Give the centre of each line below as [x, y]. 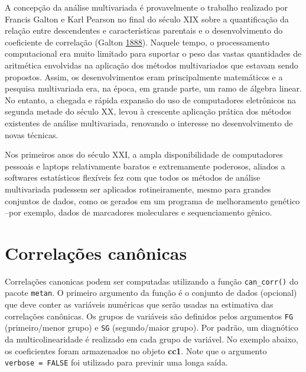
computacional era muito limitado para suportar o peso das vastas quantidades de [153, 53]
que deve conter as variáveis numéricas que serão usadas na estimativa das [139, 304]
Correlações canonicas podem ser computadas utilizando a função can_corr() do [152, 281]
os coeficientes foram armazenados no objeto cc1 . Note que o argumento [136, 350]
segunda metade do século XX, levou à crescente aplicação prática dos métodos [148, 111]
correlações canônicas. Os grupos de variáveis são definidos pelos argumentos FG [149, 316]
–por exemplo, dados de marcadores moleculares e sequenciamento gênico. [139, 212]
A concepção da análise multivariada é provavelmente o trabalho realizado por [146, 7]
